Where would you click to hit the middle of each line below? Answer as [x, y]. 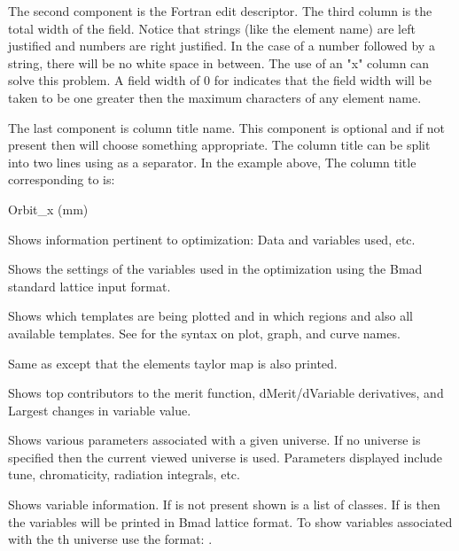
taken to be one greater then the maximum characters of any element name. [215, 97]
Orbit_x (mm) [48, 209]
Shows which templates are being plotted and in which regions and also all [210, 316]
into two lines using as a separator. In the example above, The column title [212, 162]
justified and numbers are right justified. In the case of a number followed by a [222, 46]
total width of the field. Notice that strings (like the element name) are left [212, 28]
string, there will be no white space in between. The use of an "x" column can [219, 62]
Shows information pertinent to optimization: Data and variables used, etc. [212, 239]
